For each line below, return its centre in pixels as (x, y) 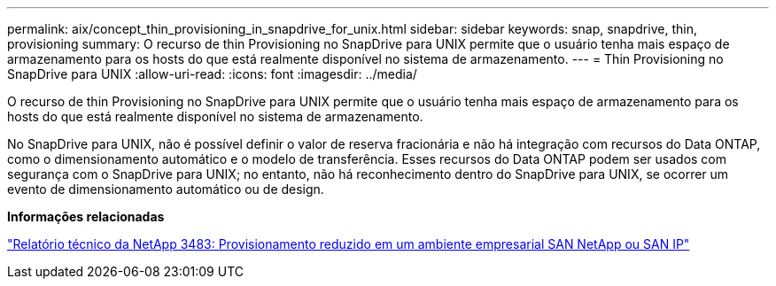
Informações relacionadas (86, 216)
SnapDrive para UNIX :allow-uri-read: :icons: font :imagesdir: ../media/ (212, 74)
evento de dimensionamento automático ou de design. (166, 189)
